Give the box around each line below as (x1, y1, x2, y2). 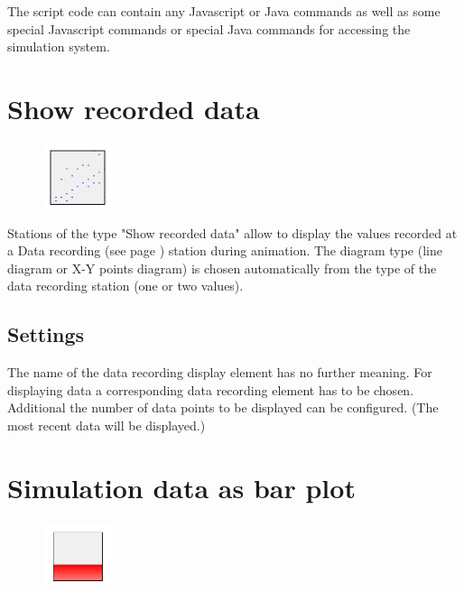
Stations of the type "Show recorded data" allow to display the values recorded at (7, 223, 458, 242)
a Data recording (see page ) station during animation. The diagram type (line (7, 241, 442, 260)
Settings (7, 320, 84, 348)
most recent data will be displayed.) (7, 416, 206, 435)
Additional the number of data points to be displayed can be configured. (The (7, 398, 439, 417)
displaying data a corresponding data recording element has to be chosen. (7, 380, 414, 399)
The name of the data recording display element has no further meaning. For (7, 363, 432, 382)
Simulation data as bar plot (7, 468, 356, 505)
